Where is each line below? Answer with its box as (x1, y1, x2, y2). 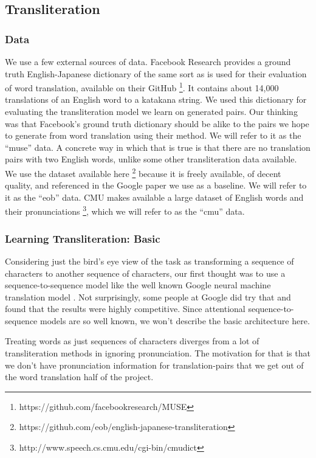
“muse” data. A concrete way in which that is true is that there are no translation (5, 141, 311, 153)
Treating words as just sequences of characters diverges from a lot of (5, 335, 259, 347)
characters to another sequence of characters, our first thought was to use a (5, 266, 286, 279)
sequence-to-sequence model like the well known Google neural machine (5, 279, 271, 291)
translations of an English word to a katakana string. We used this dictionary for (5, 93, 307, 106)
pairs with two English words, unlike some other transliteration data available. (5, 153, 297, 165)
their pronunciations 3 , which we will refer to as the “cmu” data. (5, 203, 245, 218)
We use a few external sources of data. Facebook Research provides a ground (5, 55, 291, 68)
